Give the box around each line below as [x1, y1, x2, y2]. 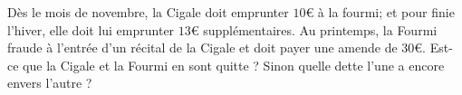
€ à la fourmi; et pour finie [305, 3, 455, 21]
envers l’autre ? [7, 73, 92, 92]
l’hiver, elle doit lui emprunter [7, 20, 175, 39]
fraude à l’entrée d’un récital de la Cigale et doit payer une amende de [7, 38, 398, 57]
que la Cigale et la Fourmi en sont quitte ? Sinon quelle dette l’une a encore [23, 55, 445, 74]
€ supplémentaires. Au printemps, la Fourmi [190, 20, 438, 39]
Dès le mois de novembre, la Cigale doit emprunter [7, 3, 289, 21]
